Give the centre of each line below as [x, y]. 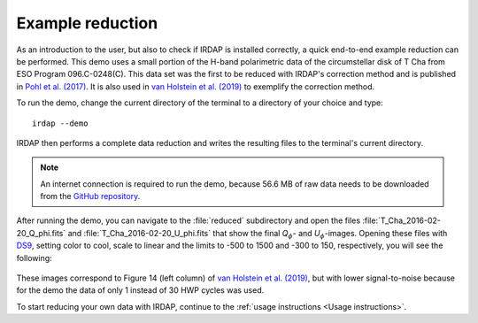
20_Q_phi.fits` [41, 233]
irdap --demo [60, 123]
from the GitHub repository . [90, 196]
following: [34, 258]
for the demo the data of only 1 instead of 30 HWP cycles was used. [140, 290]
